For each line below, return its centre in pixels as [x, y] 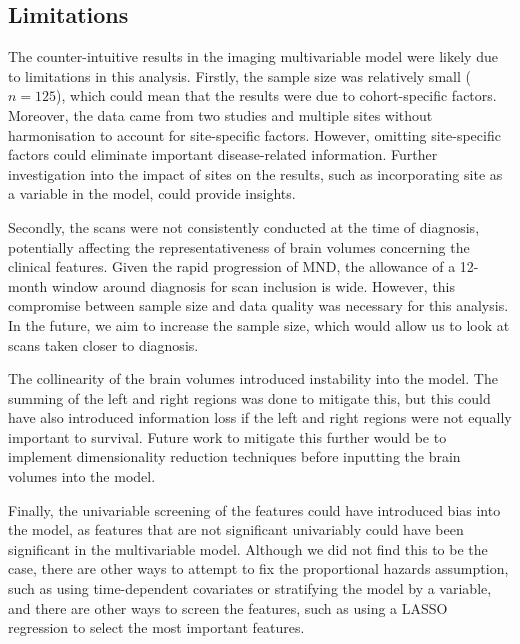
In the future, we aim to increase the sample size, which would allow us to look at [259, 324]
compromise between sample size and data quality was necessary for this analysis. [258, 305]
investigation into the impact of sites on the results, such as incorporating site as [255, 173]
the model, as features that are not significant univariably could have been [236, 529]
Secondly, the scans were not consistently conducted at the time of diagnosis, [244, 226]
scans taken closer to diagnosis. [103, 344]
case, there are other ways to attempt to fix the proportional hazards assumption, [258, 568]
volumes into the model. [82, 476]
